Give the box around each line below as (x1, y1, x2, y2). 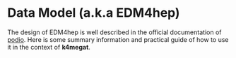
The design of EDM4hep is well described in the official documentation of (7, 28, 222, 36)
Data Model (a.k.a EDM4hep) (7, 5, 180, 21)
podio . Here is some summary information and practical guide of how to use (7, 35, 229, 43)
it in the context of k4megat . (7, 43, 90, 51)
